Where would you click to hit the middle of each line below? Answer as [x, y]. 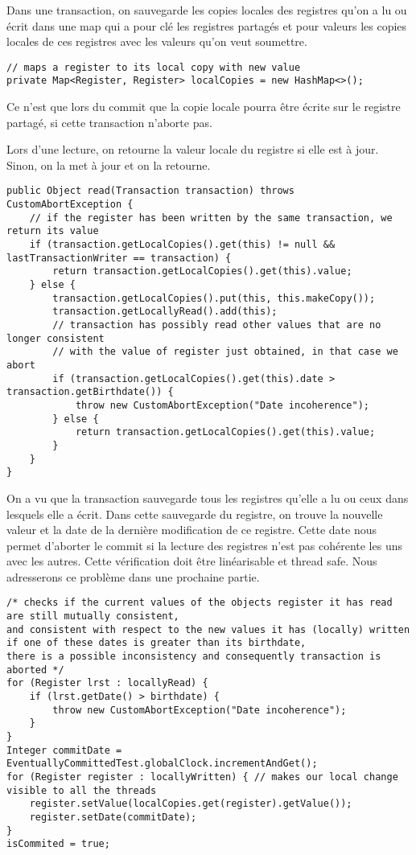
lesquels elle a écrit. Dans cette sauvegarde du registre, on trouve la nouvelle [195, 514]
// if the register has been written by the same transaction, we [211, 218]
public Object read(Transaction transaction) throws [150, 191]
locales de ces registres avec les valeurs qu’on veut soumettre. [157, 41]
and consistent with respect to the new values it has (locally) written [208, 629]
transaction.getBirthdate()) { [90, 392]
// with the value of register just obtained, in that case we [225, 352]
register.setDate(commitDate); [113, 817]
